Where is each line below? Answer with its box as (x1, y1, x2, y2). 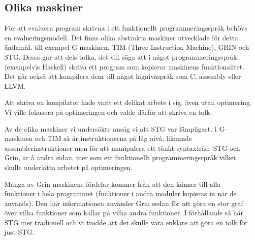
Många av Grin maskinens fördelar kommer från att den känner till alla (4, 178, 221, 189)
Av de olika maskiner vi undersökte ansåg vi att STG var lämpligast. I (4, 123, 217, 134)
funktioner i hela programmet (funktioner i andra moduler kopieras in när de (4, 188, 237, 199)
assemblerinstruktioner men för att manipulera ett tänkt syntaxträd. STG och (4, 142, 240, 153)
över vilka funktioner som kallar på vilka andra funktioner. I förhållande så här (4, 207, 244, 218)
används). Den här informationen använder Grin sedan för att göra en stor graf (4, 198, 243, 208)
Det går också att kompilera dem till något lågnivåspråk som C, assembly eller (4, 71, 241, 81)
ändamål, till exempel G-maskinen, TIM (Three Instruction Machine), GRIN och (4, 42, 249, 52)
